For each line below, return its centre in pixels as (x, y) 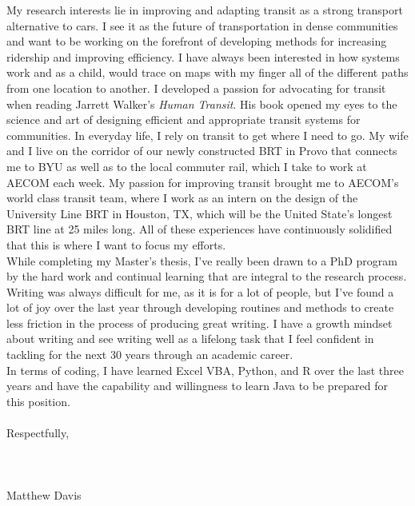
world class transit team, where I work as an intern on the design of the (182, 198)
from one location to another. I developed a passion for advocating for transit (196, 88)
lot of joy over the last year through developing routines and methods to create (200, 307)
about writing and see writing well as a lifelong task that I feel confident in (190, 339)
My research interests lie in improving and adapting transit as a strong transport (205, 10)
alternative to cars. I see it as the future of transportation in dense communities (202, 25)
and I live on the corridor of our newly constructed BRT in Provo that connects (202, 151)
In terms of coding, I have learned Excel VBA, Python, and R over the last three (205, 370)
